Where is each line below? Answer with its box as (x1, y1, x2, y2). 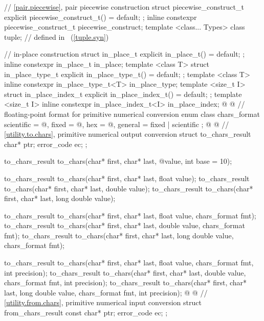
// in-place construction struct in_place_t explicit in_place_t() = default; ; (4, 48, 245, 59)
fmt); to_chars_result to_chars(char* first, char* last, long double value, (4, 230, 234, 240)
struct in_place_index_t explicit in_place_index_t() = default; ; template (4, 88, 242, 99)
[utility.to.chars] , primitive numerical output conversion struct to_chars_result (4, 129, 251, 139)
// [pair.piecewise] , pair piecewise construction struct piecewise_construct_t (4, 2, 244, 12)
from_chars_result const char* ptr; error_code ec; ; (4, 307, 168, 318)
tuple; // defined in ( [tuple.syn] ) (4, 31, 109, 42)
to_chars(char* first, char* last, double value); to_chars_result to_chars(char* (4, 183, 253, 193)
